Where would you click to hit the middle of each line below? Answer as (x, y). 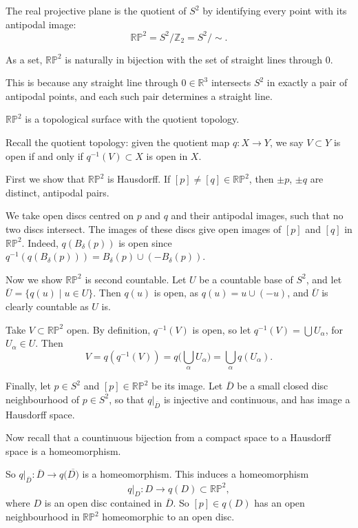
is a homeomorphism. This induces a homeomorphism (196, 474)
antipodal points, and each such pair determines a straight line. (139, 95)
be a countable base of (246, 279)
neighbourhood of (43, 399)
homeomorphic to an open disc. (168, 517)
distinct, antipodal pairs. (57, 192)
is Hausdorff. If (139, 179)
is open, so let (222, 329)
